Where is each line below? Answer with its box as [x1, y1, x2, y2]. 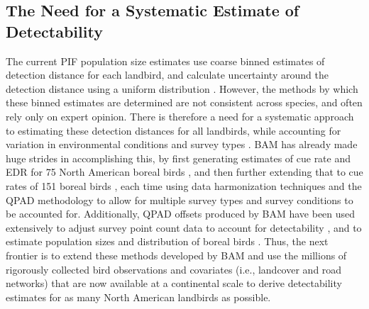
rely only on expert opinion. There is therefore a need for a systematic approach [6, 108, 354, 123]
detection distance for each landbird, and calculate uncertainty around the [6, 67, 329, 82]
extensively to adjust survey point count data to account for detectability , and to [6, 220, 362, 235]
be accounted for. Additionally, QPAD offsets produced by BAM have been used [6, 206, 356, 221]
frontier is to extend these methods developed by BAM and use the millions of [6, 247, 347, 262]
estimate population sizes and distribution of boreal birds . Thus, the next [6, 234, 329, 249]
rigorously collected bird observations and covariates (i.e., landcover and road [6, 262, 342, 276]
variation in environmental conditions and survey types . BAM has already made [6, 137, 358, 152]
